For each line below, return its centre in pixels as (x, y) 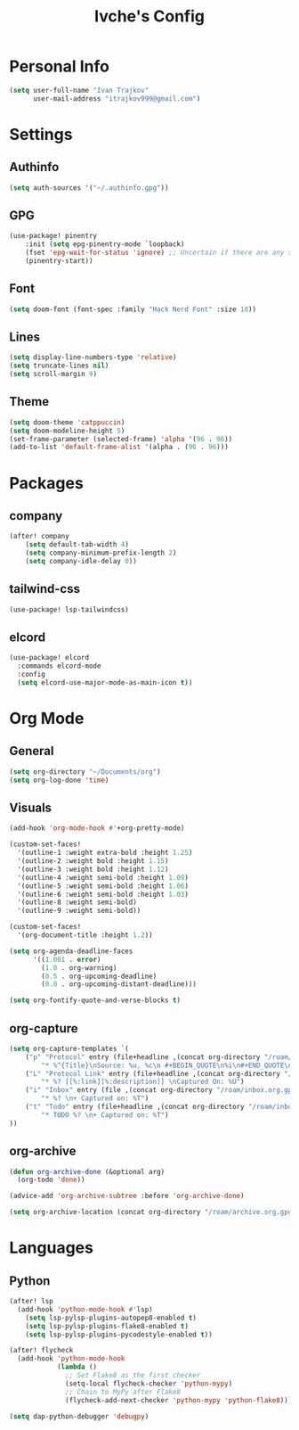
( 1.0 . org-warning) (79, 968)
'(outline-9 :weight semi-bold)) (79, 911)
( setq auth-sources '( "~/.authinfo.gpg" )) (89, 188)
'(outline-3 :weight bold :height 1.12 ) (93, 869)
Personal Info (59, 66)
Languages (51, 1248)
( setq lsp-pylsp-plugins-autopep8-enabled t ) (111, 1318)
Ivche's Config (149, 16)
